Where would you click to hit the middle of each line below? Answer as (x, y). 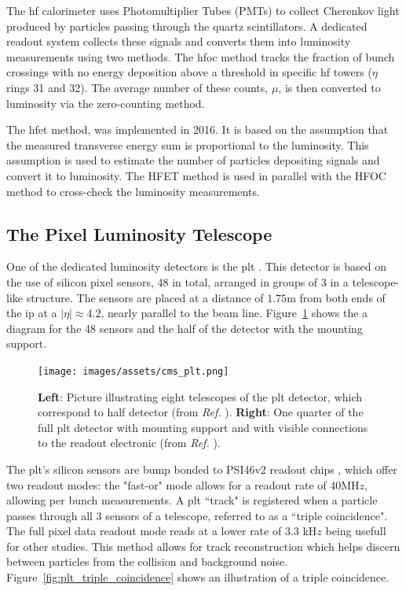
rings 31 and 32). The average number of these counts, (137, 87)
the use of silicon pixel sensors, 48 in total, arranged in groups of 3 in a (177, 281)
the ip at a (32, 313)
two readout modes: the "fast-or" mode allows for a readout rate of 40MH (183, 484)
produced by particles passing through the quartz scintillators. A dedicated (187, 26)
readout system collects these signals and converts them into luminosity (179, 41)
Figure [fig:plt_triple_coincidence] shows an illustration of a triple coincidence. (198, 577)
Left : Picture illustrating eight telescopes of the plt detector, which (200, 396)
